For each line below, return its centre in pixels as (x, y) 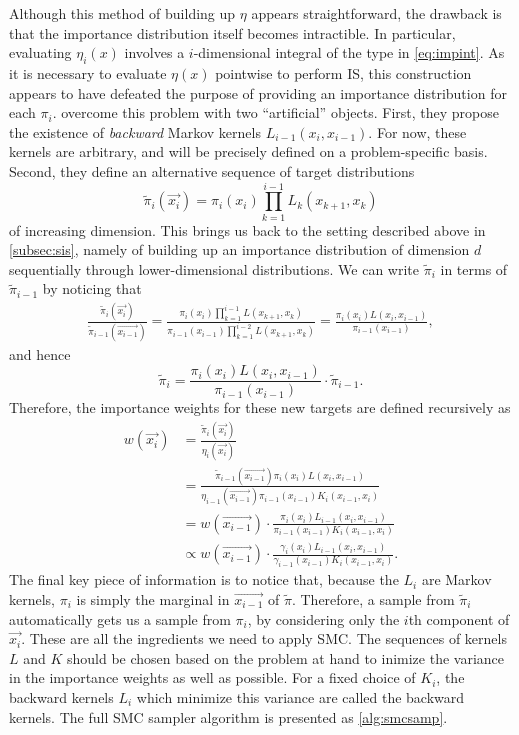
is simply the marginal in (153, 598)
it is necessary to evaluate (88, 72)
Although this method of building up (122, 13)
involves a (154, 52)
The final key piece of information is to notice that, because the (204, 579)
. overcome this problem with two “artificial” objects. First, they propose (276, 112)
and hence (40, 353)
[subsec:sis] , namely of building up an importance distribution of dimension (239, 249)
